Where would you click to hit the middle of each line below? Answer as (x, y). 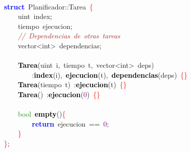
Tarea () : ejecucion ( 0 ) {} (59, 94)
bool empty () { (42, 114)
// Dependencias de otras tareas (69, 36)
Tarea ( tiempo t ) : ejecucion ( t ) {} (72, 84)
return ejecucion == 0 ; (71, 123)
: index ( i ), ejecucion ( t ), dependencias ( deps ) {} (110, 75)
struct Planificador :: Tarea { (49, 6)
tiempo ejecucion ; (45, 26)
